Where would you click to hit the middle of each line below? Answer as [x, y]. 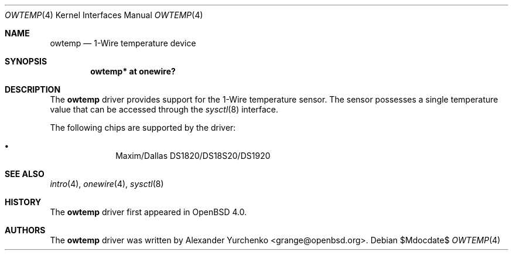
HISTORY [23, 202]
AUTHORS [25, 230]
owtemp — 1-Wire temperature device [123, 43]
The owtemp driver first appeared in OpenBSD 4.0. [148, 212]
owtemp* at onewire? [133, 71]
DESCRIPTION [33, 89]
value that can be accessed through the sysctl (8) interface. [164, 109]
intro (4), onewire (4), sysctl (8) [107, 184]
